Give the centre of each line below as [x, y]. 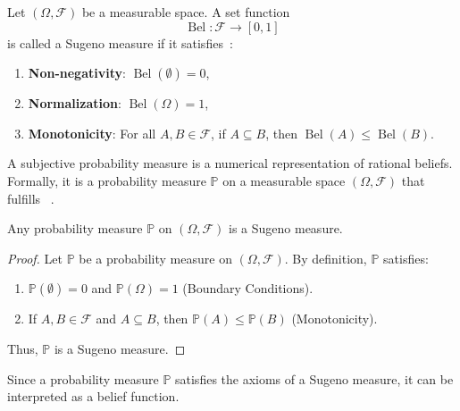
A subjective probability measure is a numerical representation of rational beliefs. [230, 163]
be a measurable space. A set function [186, 12]
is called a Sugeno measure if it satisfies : [120, 42]
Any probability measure [75, 228]
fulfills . [31, 198]
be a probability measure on [155, 258]
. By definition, [326, 258]
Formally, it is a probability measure [107, 180]
